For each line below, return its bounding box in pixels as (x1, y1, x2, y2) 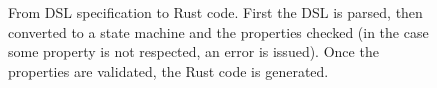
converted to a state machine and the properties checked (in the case (8, 21, 429, 42)
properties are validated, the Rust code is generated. (8, 60, 329, 81)
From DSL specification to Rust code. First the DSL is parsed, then (8, 2, 423, 22)
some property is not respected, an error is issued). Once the (8, 41, 379, 62)
